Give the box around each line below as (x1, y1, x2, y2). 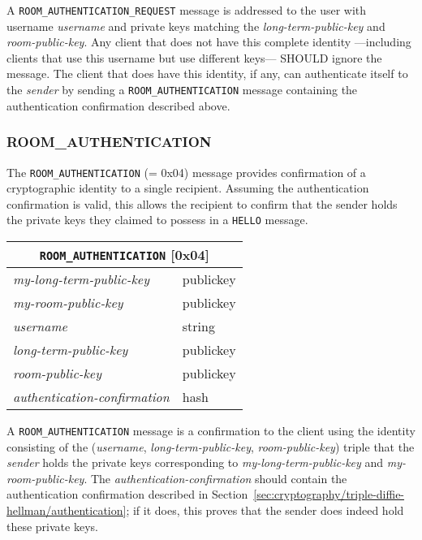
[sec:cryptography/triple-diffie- (253, 486, 405, 503)
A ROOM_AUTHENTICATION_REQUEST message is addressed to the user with (6, 2, 367, 18)
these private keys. (6, 517, 98, 534)
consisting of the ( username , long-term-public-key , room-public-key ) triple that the (6, 438, 415, 455)
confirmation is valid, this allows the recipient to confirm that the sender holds (6, 195, 398, 212)
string (182, 317, 215, 335)
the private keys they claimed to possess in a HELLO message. (6, 211, 308, 228)
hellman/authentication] (6, 502, 127, 519)
